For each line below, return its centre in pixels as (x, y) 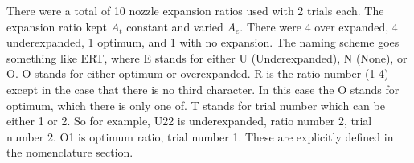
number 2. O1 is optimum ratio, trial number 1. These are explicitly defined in (200, 136)
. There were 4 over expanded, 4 (319, 26)
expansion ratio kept (57, 26)
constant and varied (175, 26)
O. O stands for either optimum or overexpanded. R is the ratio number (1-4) (198, 73)
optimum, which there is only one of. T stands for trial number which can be (196, 105)
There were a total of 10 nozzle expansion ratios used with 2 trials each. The (195, 10)
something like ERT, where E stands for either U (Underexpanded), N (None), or (207, 57)
